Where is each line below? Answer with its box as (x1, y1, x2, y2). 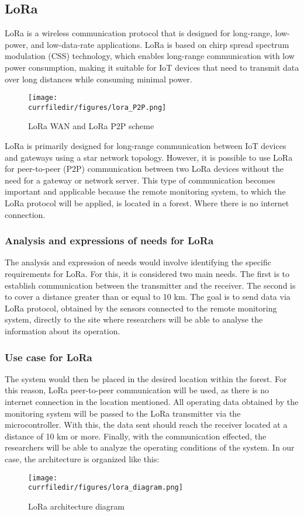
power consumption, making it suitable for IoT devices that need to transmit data (5, 61, 299, 73)
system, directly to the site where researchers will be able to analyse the (5, 313, 263, 325)
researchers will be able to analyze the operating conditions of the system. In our (5, 441, 295, 453)
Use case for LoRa (5, 349, 92, 364)
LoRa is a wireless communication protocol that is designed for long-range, (5, 27, 272, 39)
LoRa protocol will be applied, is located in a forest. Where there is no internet (5, 197, 289, 209)
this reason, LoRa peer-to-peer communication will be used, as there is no (5, 384, 270, 396)
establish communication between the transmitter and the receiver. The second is (5, 279, 296, 291)
